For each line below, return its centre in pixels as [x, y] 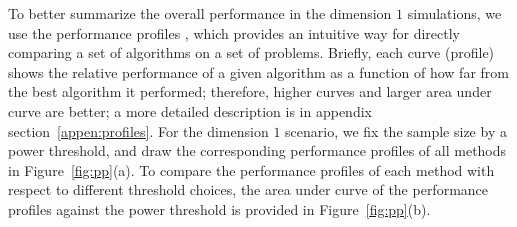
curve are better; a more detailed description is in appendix [190, 110]
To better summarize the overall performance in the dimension [200, 13]
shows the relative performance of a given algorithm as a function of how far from [258, 71]
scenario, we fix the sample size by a [396, 130]
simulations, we [454, 13]
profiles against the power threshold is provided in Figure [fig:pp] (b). [219, 208]
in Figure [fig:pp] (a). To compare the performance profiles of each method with [251, 169]
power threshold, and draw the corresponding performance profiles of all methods [257, 150]
